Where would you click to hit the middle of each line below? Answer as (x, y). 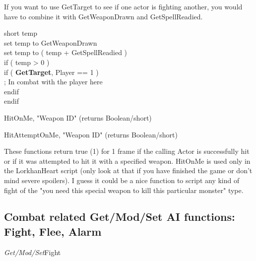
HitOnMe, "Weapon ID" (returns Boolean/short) (78, 117)
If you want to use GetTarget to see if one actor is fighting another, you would (123, 6)
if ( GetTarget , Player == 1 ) (51, 72)
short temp (21, 33)
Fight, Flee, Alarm (53, 231)
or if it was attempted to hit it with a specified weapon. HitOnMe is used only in (127, 161)
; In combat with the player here (53, 82)
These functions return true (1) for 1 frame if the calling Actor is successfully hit (127, 151)
